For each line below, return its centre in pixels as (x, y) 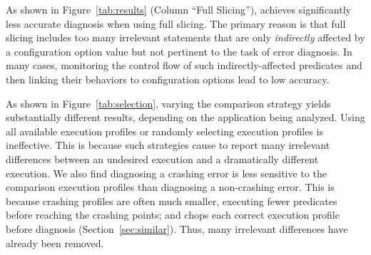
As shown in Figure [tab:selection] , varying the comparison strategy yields (168, 103)
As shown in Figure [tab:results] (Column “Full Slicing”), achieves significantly (178, 9)
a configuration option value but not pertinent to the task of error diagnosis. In (179, 51)
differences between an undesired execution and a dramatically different (162, 158)
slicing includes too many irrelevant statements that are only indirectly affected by (185, 37)
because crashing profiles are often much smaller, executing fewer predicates (172, 201)
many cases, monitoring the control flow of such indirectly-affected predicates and (184, 65)
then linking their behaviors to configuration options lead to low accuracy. (168, 79)
